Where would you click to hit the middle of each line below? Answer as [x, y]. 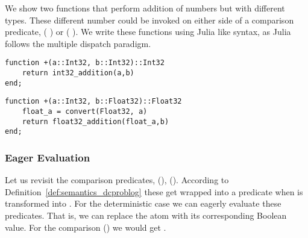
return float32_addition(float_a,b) [96, 121]
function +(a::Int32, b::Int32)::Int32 [85, 63]
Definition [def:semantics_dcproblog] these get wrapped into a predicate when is [154, 191]
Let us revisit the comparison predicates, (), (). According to [117, 180]
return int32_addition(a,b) [78, 73]
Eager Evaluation [48, 157]
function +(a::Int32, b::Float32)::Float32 [93, 102]
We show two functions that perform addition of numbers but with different [145, 8]
